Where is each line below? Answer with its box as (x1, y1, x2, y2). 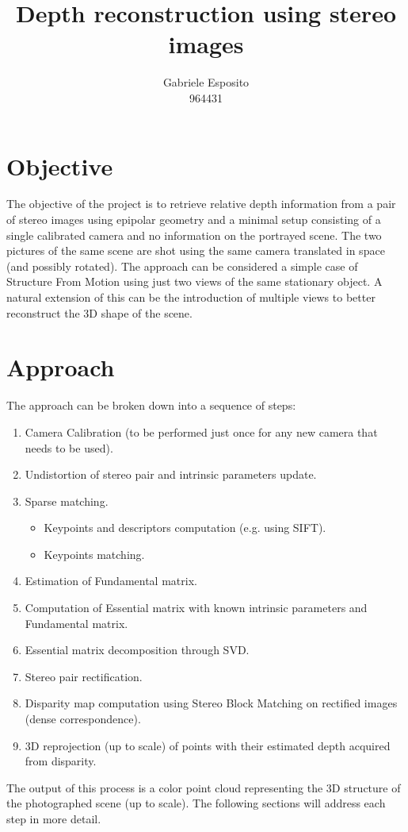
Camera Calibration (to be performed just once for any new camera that (25, 423, 378, 440)
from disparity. (25, 753, 97, 769)
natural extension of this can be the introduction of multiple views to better (6, 289, 376, 305)
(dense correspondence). (25, 711, 141, 727)
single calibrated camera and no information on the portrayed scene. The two (6, 226, 382, 243)
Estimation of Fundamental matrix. (25, 572, 197, 589)
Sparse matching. (25, 492, 109, 509)
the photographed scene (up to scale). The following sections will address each (6, 795, 386, 811)
